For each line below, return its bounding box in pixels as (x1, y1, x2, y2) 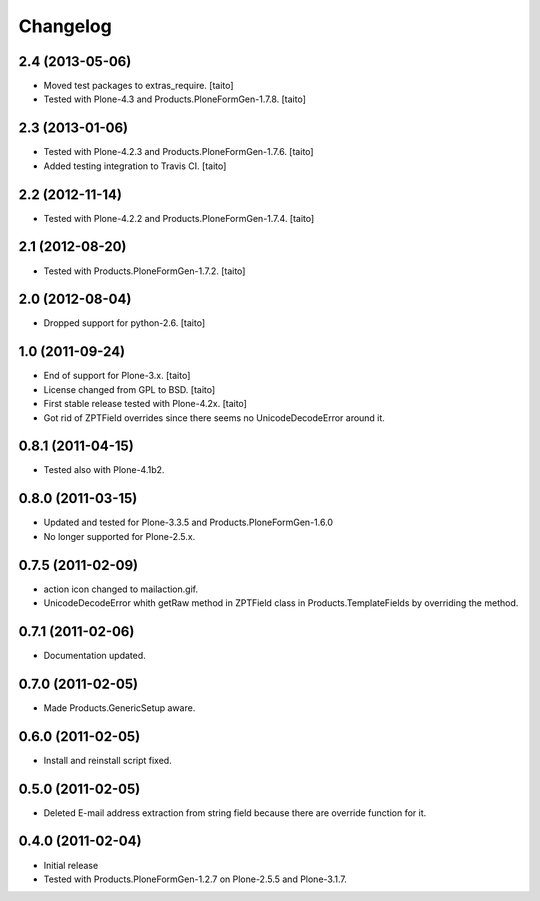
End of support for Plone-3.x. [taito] (43, 370, 191, 382)
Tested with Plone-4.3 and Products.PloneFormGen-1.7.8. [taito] (43, 93, 307, 105)
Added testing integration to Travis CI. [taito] (43, 160, 227, 172)
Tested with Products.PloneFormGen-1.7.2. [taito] (43, 265, 246, 277)
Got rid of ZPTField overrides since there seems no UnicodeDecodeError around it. (43, 411, 385, 424)
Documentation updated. (43, 649, 147, 661)
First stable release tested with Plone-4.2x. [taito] (43, 398, 247, 410)
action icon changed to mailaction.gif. (43, 583, 199, 595)
